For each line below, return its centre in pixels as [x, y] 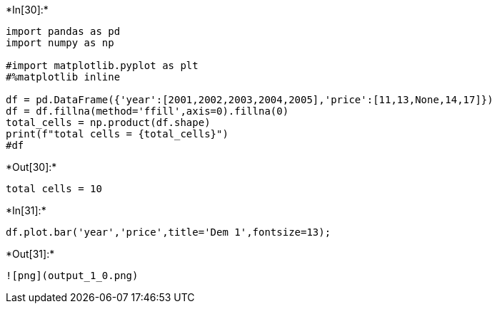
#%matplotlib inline [63, 77]
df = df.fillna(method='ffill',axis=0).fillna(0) [147, 111]
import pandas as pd [63, 31]
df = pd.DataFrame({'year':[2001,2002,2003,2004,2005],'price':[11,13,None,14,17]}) [250, 100]
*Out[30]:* [31, 167]
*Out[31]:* [30, 254]
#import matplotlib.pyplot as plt [102, 66]
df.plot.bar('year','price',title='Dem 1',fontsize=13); [169, 232]
